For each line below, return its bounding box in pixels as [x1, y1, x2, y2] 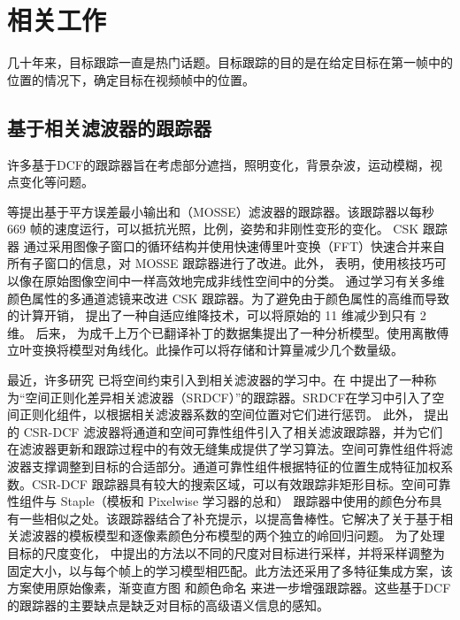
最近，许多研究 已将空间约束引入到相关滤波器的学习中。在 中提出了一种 [7, 371, 425, 389]
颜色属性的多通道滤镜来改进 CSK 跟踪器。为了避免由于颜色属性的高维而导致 [7, 288, 450, 307]
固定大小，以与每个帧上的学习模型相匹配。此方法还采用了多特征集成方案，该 [7, 561, 453, 579]
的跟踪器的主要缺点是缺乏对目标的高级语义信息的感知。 [7, 595, 329, 614]
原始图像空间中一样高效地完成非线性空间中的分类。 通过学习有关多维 [43, 272, 445, 290]
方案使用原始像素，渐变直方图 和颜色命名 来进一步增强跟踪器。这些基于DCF [7, 578, 451, 597]
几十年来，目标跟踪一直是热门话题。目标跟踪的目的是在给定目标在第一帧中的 [7, 53, 453, 72]
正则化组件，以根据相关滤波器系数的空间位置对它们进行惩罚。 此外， [19, 405, 420, 424]
